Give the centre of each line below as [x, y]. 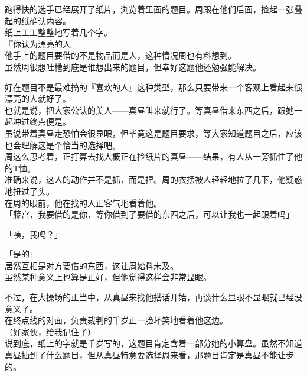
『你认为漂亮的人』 [42, 43]
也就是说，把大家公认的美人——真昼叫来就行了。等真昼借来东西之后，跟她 [149, 110]
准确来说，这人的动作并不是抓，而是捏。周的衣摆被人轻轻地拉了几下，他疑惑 [153, 179]
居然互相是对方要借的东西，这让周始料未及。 [92, 265]
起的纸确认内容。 [38, 20]
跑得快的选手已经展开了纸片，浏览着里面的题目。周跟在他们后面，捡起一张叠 [153, 9]
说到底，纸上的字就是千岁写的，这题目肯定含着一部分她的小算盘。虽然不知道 [153, 343]
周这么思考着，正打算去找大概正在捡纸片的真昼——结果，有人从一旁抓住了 [149, 156]
